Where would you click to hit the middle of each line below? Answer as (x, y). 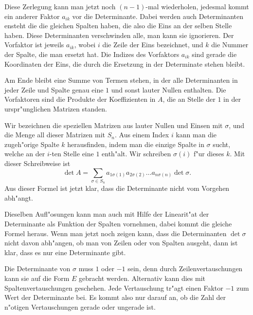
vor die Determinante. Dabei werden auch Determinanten (158, 16)
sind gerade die (214, 54)
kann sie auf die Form (37, 278)
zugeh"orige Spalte (32, 144)
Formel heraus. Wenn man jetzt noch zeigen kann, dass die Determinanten (116, 233)
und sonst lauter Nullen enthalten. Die (169, 89)
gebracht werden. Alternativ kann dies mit (142, 278)
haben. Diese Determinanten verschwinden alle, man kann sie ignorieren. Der (119, 35)
